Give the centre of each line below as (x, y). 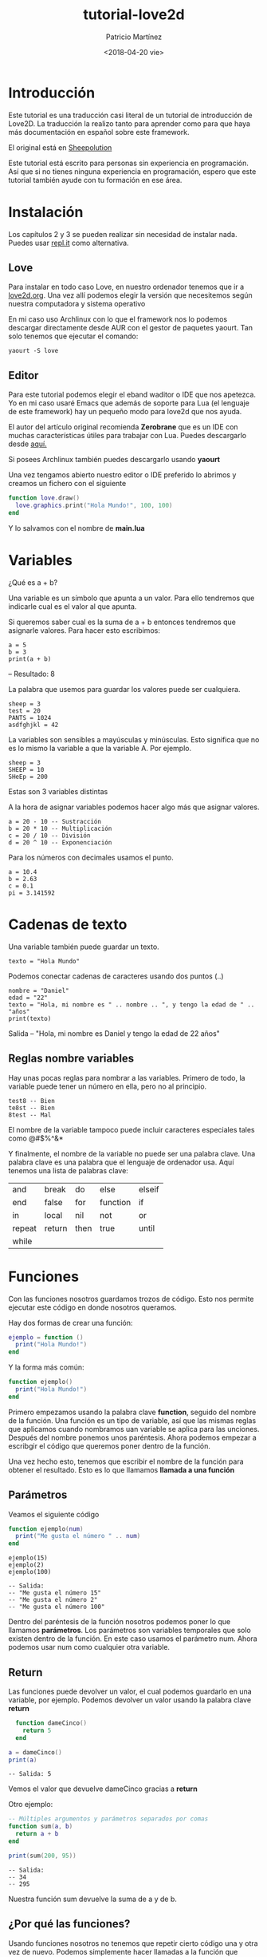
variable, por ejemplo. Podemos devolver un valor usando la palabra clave (130, 1700)
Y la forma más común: (47, 1367)
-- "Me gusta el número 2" (53, 1600)
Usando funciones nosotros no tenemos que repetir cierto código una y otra (133, 1943)
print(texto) (30, 1018)
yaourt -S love (33, 351)
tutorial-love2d (134, 15)
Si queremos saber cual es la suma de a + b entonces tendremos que (122, 622)
